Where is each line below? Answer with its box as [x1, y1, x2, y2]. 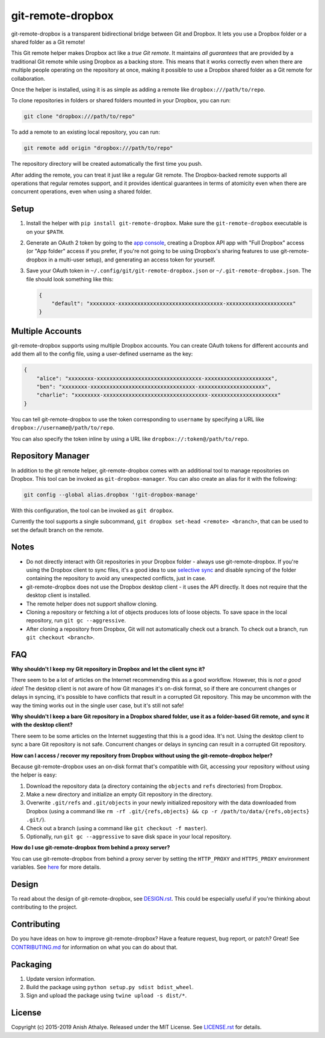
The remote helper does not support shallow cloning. [26, 600, 158, 607]
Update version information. [26, 975, 96, 982]
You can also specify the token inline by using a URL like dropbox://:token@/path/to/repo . [11, 435, 249, 442]
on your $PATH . [26, 228, 64, 235]
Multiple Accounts [11, 326, 82, 336]
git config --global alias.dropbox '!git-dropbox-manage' [23, 491, 199, 498]
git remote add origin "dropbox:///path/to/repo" [23, 145, 173, 152]
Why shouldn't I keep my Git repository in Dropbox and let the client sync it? [11, 665, 205, 672]
